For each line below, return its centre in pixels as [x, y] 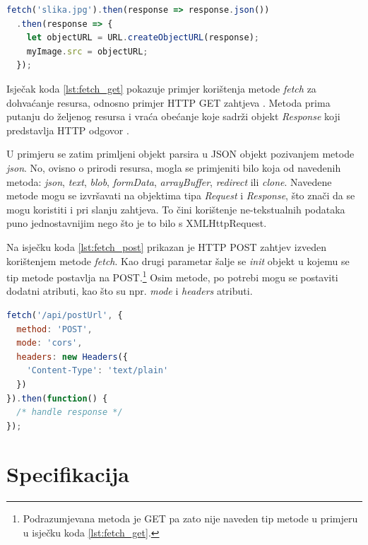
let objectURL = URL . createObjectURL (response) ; [143, 38]
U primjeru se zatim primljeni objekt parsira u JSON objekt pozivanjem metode [180, 154]
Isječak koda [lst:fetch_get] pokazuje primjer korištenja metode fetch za [161, 88]
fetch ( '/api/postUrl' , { [65, 315]
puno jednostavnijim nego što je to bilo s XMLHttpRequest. [137, 223]
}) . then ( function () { [57, 398]
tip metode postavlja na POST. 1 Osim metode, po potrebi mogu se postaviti [172, 276]
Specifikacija [68, 474]
